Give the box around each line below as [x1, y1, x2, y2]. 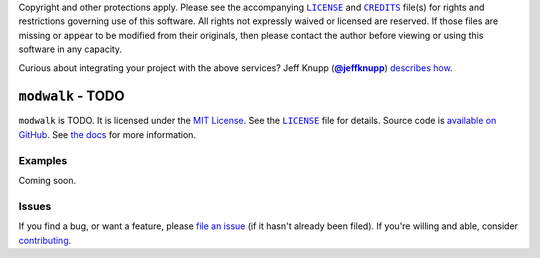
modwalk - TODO [18, 88, 125, 105]
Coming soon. [18, 175, 77, 186]
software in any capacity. [18, 43, 123, 55]
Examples [18, 153, 68, 167]
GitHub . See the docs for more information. [18, 128, 197, 140]
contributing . [18, 234, 72, 246]
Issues [18, 199, 52, 213]
